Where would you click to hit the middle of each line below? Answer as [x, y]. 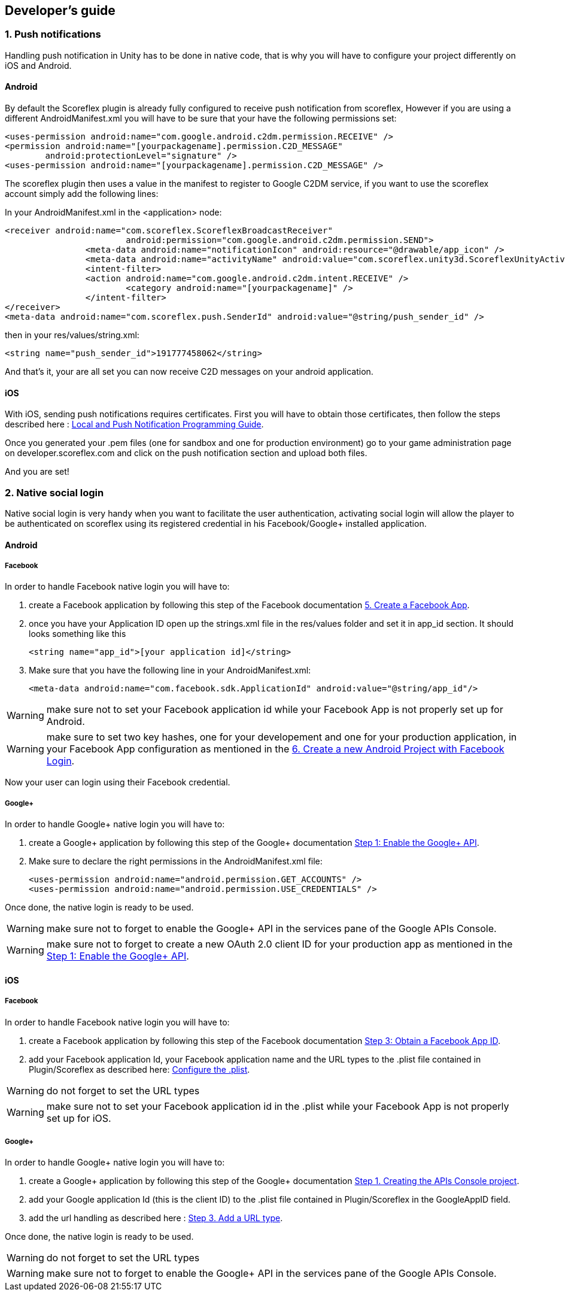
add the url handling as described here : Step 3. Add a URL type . [156, 1218]
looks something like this [78, 634]
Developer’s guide [60, 10]
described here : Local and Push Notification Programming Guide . [134, 424]
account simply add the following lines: [82, 194]
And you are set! [37, 472]
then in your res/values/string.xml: [72, 335]
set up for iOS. [79, 1118]
